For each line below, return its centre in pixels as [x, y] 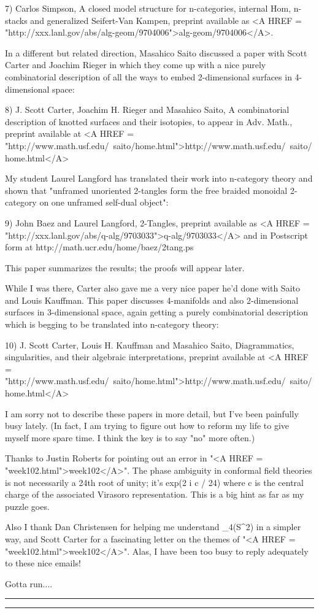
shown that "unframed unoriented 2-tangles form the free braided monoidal [146, 190]
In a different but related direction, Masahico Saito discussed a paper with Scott [156, 52]
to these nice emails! [43, 563]
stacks [16, 20]
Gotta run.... [29, 583]
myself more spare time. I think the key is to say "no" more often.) [130, 437]
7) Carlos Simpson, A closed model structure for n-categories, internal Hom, [148, 8]
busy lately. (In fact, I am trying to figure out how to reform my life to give [147, 426]
